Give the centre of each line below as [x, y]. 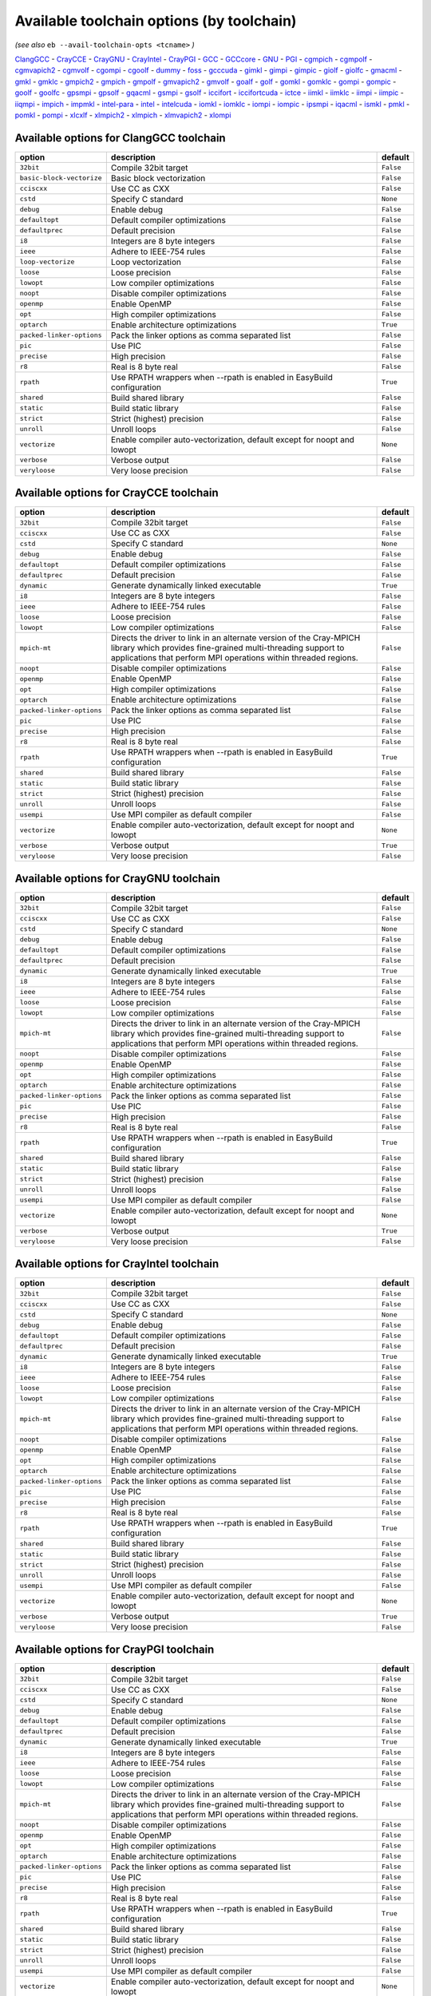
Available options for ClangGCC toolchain [121, 138]
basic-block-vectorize [61, 178]
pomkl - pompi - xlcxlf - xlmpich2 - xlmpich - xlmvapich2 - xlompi [123, 115]
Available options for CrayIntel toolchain [117, 1264]
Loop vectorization [146, 262]
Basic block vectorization [158, 178]
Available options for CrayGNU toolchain [118, 878]
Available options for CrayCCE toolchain [117, 493]
